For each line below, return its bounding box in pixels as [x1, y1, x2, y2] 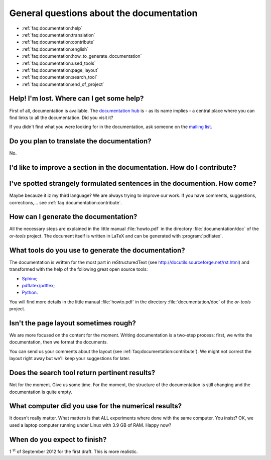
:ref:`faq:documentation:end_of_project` [22, 81, 104, 87]
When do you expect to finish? [9, 435, 107, 444]
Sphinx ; [22, 275, 38, 281]
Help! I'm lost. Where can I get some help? [9, 94, 144, 103]
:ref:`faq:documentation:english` [22, 46, 89, 52]
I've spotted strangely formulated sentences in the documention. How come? [9, 179, 257, 188]
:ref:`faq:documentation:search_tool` [22, 74, 97, 80]
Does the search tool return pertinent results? [9, 369, 156, 377]
